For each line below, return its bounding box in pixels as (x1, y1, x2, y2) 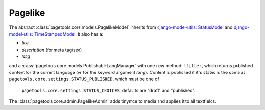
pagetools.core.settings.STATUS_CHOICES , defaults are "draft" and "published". (21, 87, 196, 93)
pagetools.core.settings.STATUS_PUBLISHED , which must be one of (9, 76, 159, 82)
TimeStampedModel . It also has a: (34, 31, 104, 37)
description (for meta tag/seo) (21, 47, 82, 53)
